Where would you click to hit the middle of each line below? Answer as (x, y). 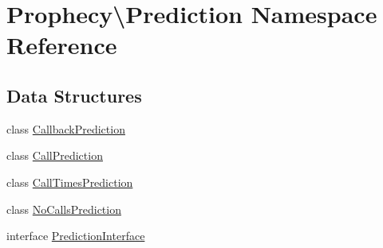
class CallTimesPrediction (70, 182)
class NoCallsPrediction (64, 209)
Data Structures (74, 95)
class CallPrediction (55, 155)
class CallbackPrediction (66, 128)
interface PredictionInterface (76, 236)
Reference (62, 45)
